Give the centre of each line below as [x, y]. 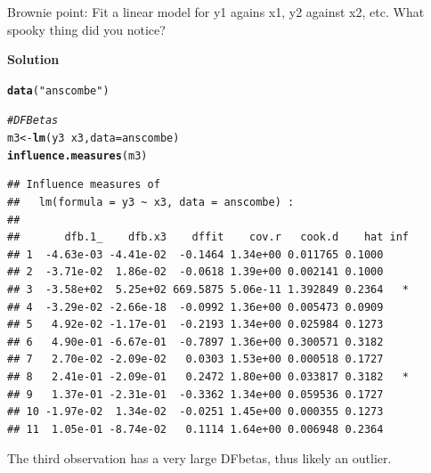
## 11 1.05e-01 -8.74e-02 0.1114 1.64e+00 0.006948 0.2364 [195, 429]
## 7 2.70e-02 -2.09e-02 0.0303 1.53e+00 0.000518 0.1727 [195, 359]
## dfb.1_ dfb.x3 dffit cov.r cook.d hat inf [208, 237]
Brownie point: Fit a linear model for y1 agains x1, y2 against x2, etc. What [216, 12]
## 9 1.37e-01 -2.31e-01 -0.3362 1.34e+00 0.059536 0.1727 [195, 394]
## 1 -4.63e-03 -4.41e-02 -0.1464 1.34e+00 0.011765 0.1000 [195, 254]
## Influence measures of [84, 185]
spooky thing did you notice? [86, 29]
